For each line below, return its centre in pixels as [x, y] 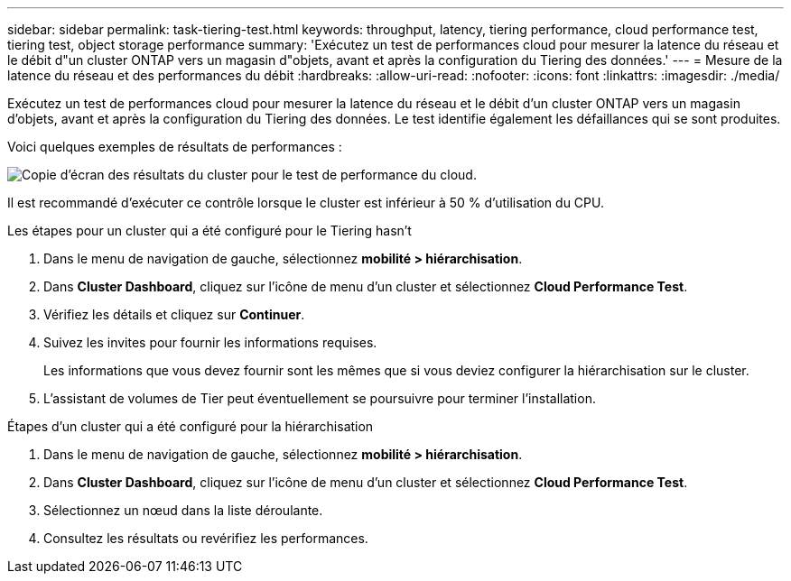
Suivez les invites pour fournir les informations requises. [210, 342]
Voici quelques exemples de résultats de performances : [175, 147]
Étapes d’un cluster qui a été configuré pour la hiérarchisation [191, 426]
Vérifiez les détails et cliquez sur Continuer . [174, 314]
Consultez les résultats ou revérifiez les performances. [206, 538]
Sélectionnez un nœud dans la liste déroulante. [183, 510]
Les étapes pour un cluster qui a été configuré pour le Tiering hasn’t [209, 231]
